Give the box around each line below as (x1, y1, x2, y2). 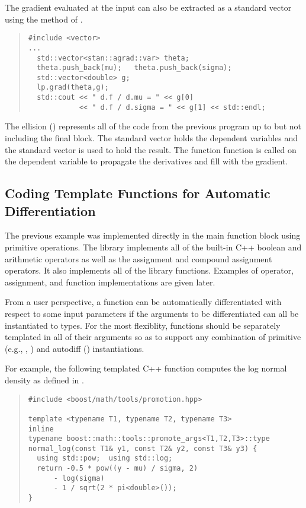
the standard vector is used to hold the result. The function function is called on (5, 143, 297, 155)
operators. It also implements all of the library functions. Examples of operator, (5, 264, 294, 277)
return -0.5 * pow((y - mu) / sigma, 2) (37, 464, 198, 473)
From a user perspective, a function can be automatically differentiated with (5, 296, 282, 308)
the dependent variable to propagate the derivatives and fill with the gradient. (5, 155, 288, 167)
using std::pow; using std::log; (37, 454, 173, 463)
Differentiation (5, 201, 96, 220)
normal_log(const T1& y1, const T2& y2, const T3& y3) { (28, 444, 257, 453)
